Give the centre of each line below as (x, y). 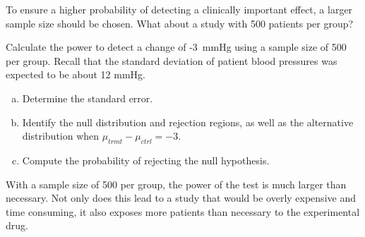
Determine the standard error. (88, 98)
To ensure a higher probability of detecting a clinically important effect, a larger (179, 9)
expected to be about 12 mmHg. (76, 74)
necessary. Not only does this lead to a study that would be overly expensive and (181, 198)
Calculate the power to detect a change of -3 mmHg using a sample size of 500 (176, 47)
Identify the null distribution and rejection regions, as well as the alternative (188, 122)
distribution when (61, 136)
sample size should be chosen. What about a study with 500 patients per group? (180, 23)
